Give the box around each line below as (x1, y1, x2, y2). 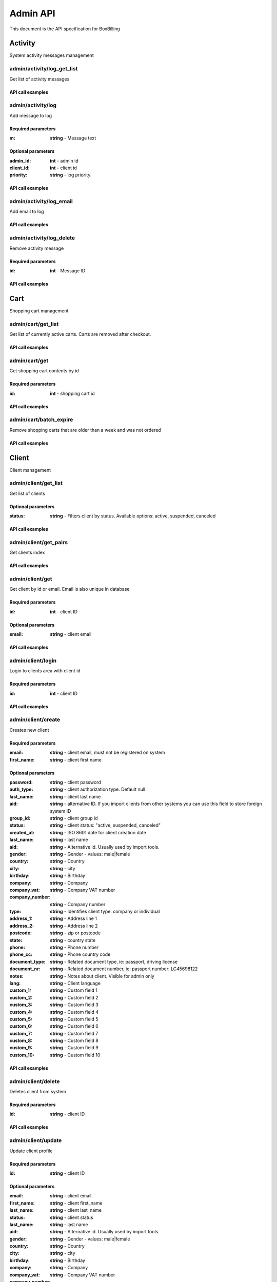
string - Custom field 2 (50, 994, 98, 1000)
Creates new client (9, 727, 49, 733)
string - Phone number (50, 944, 99, 951)
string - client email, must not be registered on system (50, 749, 165, 756)
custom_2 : (9, 994, 33, 1000)
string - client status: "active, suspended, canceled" (50, 822, 161, 828)
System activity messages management (9, 52, 94, 58)
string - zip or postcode (50, 930, 101, 936)
